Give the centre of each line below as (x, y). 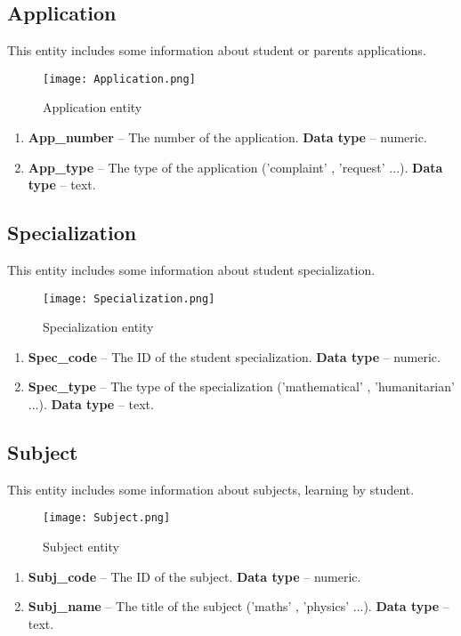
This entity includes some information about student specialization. (191, 270)
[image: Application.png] (119, 79)
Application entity (93, 107)
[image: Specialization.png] (129, 298)
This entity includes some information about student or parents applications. (217, 50)
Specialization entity (98, 327)
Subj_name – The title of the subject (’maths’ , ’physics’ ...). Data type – (239, 606)
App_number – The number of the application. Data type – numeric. (227, 137)
